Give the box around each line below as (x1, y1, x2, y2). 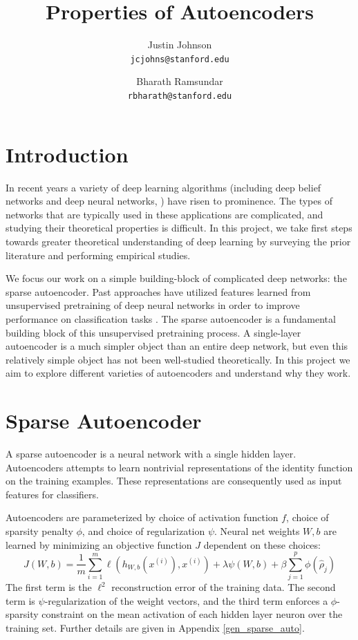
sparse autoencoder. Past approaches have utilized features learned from (6, 284, 311, 299)
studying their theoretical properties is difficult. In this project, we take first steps (6, 220, 352, 235)
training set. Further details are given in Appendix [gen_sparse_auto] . (6, 621, 305, 635)
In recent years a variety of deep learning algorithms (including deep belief (6, 180, 321, 194)
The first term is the (6, 580, 92, 594)
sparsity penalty (6, 523, 73, 538)
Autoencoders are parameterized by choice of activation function (6, 510, 279, 525)
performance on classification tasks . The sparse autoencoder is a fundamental (6, 311, 336, 326)
